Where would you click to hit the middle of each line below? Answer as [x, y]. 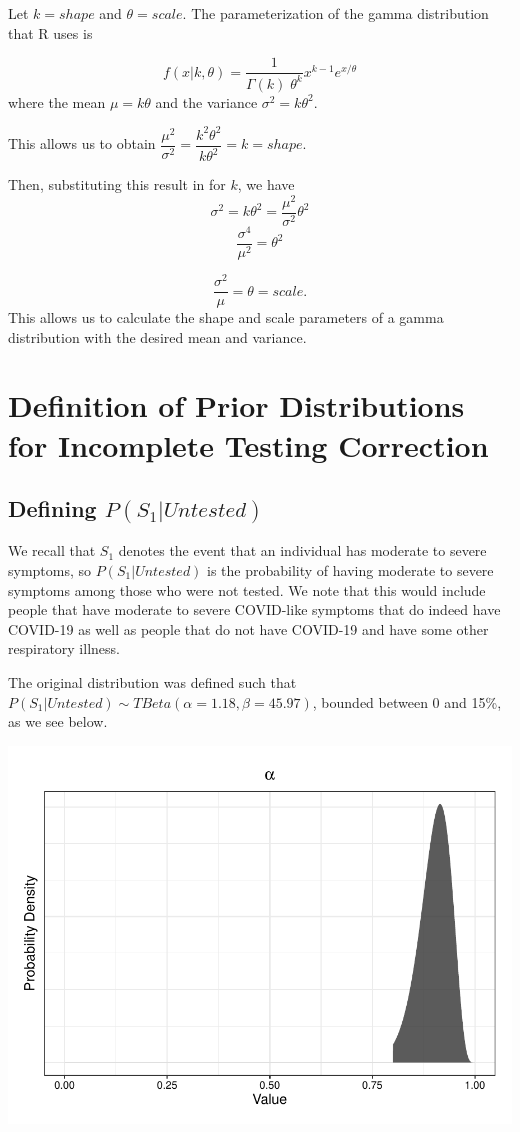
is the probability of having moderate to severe [350, 570]
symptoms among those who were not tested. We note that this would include [247, 589]
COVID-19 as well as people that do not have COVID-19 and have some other [248, 628]
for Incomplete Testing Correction [248, 444]
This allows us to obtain [82, 143]
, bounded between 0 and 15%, [407, 701]
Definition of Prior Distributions [236, 405]
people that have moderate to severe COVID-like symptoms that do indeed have [254, 609]
